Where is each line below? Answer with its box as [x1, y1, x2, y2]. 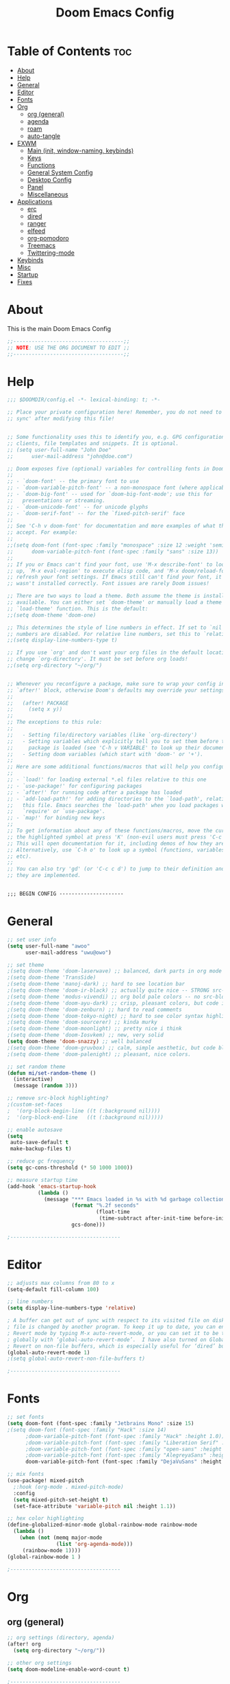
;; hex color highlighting [7, 1515, 84, 1522]
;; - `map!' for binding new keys [7, 815, 106, 821]
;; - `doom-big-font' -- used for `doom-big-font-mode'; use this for [7, 491, 213, 498]
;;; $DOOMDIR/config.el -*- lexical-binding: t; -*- [7, 396, 161, 403]
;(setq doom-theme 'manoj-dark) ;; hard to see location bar [7, 981, 186, 988]
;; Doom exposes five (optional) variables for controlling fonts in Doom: [7, 465, 228, 472]
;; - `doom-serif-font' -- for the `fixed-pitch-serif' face [7, 510, 186, 516]
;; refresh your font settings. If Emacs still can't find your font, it [7, 573, 222, 581]
